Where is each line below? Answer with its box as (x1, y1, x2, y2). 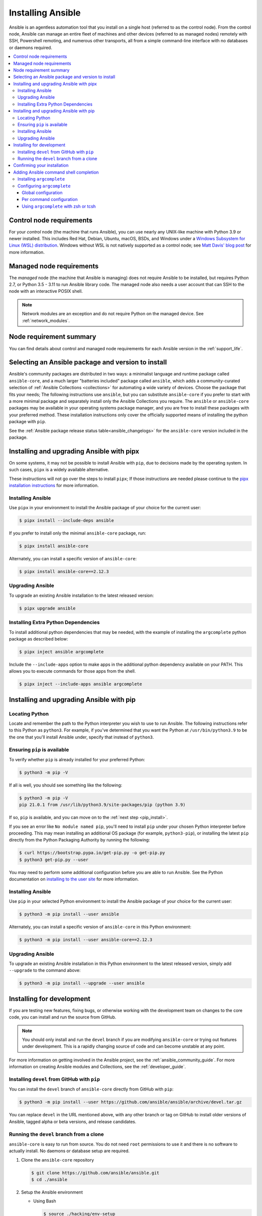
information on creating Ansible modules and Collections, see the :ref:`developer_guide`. (9, 1064, 186, 1070)
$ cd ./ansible (31, 1177, 67, 1182)
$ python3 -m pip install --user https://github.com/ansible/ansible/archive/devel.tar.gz (19, 1099, 242, 1105)
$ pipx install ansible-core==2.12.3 (19, 569, 109, 574)
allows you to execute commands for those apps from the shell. (9, 668, 136, 674)
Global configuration (22, 190, 63, 196)
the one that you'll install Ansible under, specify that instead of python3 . (9, 734, 154, 740)
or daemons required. (9, 44, 52, 51)
